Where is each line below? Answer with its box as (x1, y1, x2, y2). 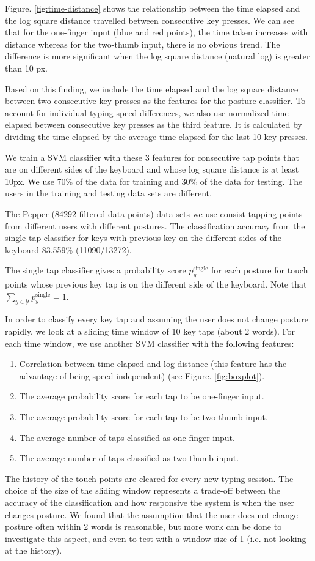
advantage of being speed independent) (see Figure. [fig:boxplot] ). (19, 369, 265, 382)
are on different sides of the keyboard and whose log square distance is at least (5, 163, 299, 176)
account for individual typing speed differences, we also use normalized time (5, 106, 289, 119)
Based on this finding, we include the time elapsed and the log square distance (5, 82, 299, 95)
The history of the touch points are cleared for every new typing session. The (5, 472, 294, 485)
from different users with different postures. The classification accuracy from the (5, 219, 305, 232)
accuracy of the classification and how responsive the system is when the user (5, 496, 294, 508)
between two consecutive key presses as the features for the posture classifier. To (5, 94, 306, 107)
